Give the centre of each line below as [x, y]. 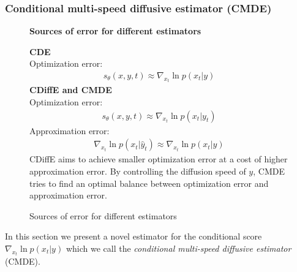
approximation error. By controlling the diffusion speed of [138, 171]
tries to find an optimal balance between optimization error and [149, 183]
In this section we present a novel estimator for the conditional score [133, 236]
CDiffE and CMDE [71, 90]
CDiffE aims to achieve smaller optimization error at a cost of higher [159, 159]
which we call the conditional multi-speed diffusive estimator [179, 248]
